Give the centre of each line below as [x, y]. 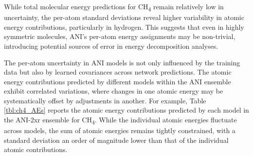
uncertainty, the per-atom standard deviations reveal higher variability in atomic [124, 17]
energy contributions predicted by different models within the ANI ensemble [117, 81]
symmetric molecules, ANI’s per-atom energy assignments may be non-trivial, [120, 36]
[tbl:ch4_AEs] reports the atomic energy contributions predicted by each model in [126, 110]
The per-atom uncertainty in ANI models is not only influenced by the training [122, 62]
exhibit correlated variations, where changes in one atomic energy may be [114, 91]
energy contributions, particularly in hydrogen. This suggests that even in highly [124, 27]
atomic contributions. [36, 149]
